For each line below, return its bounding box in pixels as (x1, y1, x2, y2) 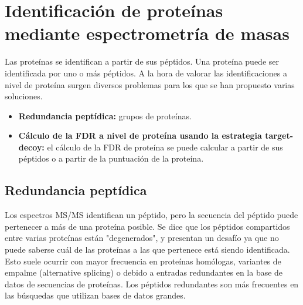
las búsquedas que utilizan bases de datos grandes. (5, 289, 186, 301)
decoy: (18, 140, 45, 153)
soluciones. (5, 90, 43, 102)
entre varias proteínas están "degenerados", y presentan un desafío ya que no (5, 232, 279, 244)
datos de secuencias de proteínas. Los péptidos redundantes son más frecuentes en (5, 277, 299, 290)
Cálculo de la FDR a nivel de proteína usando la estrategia (18, 129, 262, 142)
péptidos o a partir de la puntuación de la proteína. (18, 152, 204, 165)
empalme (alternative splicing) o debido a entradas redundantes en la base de (5, 266, 283, 279)
